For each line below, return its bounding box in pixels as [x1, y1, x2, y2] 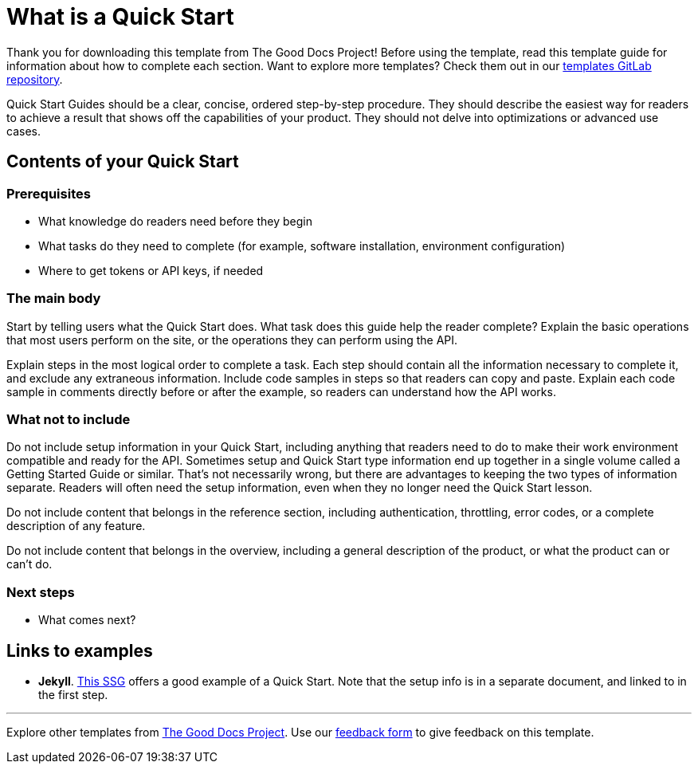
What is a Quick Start [6, 3, 234, 30]
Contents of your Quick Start [6, 151, 239, 172]
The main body [6, 290, 101, 307]
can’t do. [6, 557, 53, 572]
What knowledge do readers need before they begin [38, 214, 312, 228]
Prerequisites [6, 185, 91, 202]
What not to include [6, 411, 131, 428]
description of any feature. [6, 519, 146, 533]
